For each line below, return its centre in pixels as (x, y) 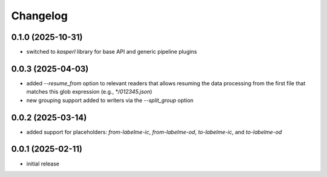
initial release (43, 164)
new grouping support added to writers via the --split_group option (110, 100)
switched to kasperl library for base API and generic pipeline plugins (112, 52)
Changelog (39, 16)
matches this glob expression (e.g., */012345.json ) (89, 92)
